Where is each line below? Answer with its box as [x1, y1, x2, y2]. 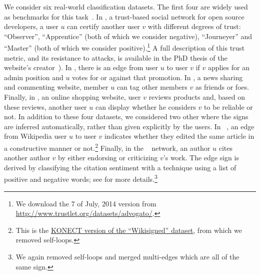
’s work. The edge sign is [163, 152, 239, 163]
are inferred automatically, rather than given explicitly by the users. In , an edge [4, 121, 254, 131]
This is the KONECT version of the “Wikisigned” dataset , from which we [15, 224, 242, 235]
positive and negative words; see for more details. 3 [4, 172, 157, 184]
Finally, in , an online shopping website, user [4, 92, 141, 102]
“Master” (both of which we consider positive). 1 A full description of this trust [4, 41, 245, 53]
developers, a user [4, 21, 58, 32]
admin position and [4, 72, 63, 82]
